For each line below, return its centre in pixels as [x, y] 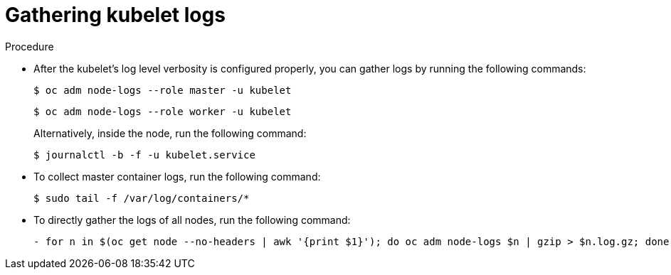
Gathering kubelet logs [115, 15]
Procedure [30, 46]
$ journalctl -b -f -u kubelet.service [144, 155]
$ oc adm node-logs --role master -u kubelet [163, 90]
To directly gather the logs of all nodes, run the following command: [192, 220]
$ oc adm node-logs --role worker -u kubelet [163, 111]
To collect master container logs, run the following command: [177, 176]
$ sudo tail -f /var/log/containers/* [142, 198]
